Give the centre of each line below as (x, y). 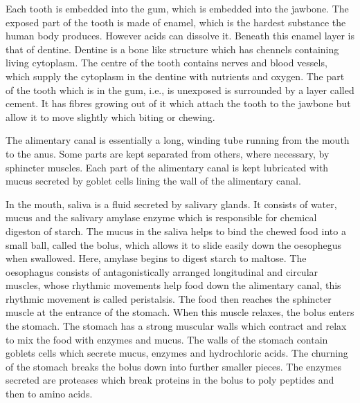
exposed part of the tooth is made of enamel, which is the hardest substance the (176, 22)
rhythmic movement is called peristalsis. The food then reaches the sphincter (169, 298)
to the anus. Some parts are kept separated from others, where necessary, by (168, 153)
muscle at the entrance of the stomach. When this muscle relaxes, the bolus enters (180, 312)
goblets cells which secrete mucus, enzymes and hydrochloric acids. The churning (177, 353)
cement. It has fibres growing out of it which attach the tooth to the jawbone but (178, 103)
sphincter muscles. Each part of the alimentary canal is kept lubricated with (167, 167)
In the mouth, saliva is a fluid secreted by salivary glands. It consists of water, (171, 204)
